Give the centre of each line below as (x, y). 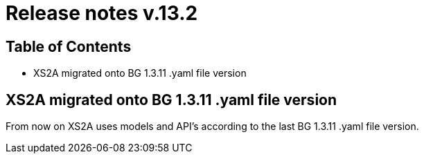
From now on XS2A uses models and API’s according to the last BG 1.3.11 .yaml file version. (212, 127)
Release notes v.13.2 (102, 13)
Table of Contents (69, 46)
